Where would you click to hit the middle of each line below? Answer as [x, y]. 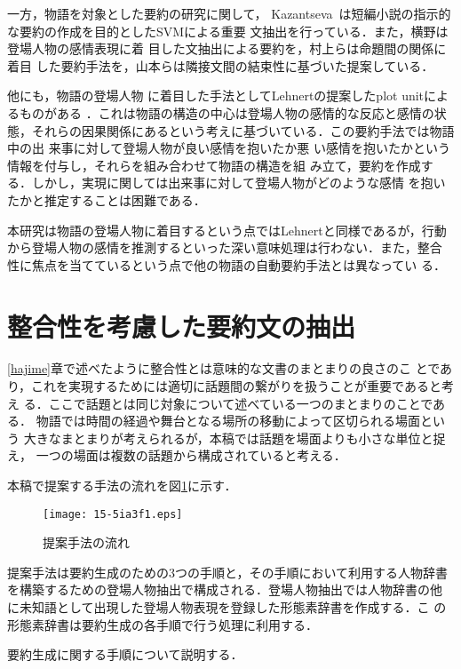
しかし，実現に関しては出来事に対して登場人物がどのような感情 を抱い [238, 183]
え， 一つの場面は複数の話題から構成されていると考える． [177, 455]
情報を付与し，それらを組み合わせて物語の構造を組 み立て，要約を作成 [214, 165]
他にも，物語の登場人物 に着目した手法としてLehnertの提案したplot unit [216, 96]
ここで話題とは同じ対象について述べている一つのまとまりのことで [241, 403]
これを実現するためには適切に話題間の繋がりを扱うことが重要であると [236, 386]
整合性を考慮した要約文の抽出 [182, 326]
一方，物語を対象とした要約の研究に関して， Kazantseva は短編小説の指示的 [229, 13]
